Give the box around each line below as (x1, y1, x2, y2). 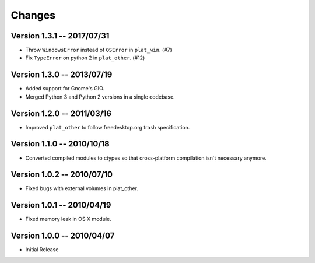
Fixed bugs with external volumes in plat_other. (25, 185, 139, 192)
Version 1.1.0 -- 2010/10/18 (10, 139, 110, 149)
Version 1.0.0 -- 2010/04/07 (10, 231, 115, 241)
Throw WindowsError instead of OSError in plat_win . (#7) (25, 47, 172, 54)
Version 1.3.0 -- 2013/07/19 (10, 70, 113, 80)
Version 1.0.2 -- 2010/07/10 (10, 170, 113, 180)
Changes (10, 9, 55, 22)
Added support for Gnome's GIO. (25, 85, 105, 92)
